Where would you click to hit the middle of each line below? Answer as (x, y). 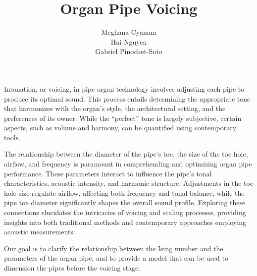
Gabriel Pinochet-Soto (129, 51)
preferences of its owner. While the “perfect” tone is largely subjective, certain (123, 118)
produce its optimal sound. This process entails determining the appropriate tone (127, 98)
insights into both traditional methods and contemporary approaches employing (125, 222)
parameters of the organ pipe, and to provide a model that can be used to (116, 258)
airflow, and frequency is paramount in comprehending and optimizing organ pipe (128, 164)
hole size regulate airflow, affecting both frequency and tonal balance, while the (124, 193)
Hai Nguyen (129, 41)
